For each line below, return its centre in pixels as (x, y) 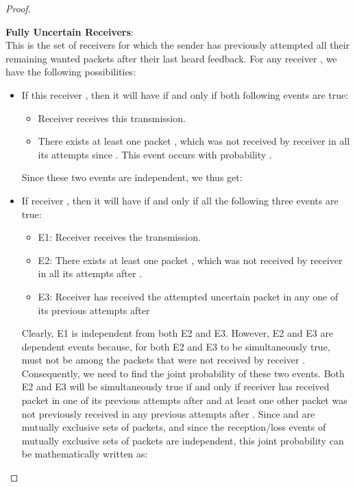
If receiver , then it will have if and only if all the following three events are (180, 200)
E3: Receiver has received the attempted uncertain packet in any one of (188, 296)
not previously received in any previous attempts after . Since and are (168, 413)
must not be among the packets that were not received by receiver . (163, 360)
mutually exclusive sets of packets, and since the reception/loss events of (174, 427)
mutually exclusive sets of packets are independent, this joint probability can (183, 440)
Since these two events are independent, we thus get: (132, 177)
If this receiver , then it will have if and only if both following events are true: (185, 94)
